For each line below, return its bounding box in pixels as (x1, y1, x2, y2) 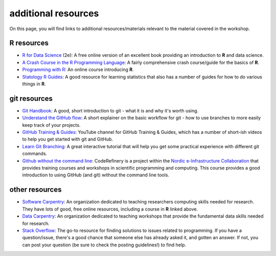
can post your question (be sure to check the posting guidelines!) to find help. (22, 242, 187, 248)
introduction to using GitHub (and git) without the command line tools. (22, 172, 170, 178)
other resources (9, 185, 62, 194)
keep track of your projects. (22, 122, 81, 128)
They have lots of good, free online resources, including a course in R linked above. (22, 206, 198, 212)
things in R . (22, 81, 46, 87)
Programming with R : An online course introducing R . (22, 66, 134, 73)
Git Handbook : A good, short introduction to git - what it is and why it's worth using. (22, 107, 199, 113)
